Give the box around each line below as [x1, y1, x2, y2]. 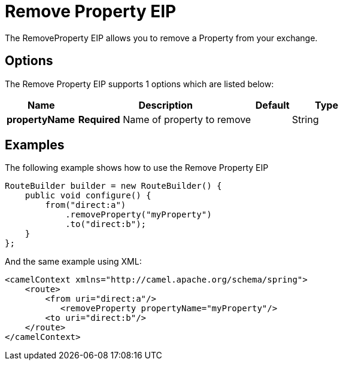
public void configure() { [25, 191, 151, 201]
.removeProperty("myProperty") [65, 210, 212, 220]
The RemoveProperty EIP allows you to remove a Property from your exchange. [5, 32, 318, 43]
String [292, 113, 319, 125]
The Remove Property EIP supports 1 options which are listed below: [5, 78, 274, 89]
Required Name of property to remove [78, 113, 251, 125]
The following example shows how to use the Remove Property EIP [5, 162, 269, 173]
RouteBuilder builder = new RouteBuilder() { [5, 181, 222, 191]
